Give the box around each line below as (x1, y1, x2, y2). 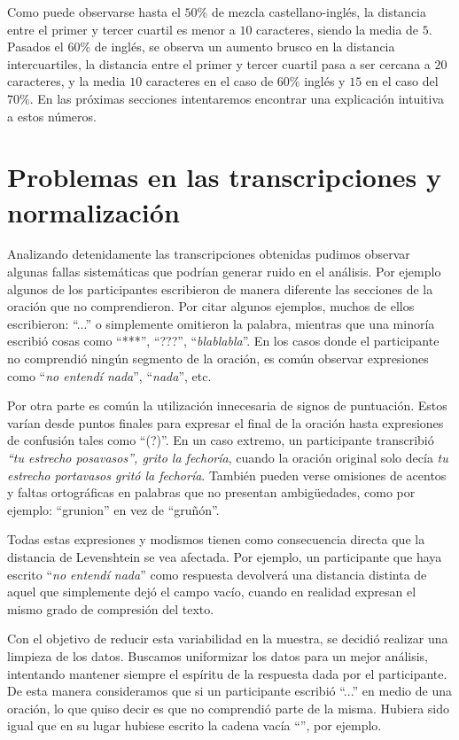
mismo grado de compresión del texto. (7, 599, 214, 618)
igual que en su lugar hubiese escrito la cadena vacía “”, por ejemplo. (7, 716, 382, 735)
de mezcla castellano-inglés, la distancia (211, 3, 426, 20)
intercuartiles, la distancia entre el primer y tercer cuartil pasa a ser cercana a (7, 54, 431, 73)
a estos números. (7, 106, 97, 125)
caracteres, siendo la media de (256, 19, 419, 38)
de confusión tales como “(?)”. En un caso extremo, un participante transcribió (7, 431, 434, 449)
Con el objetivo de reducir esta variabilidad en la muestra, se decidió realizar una (7, 629, 448, 648)
